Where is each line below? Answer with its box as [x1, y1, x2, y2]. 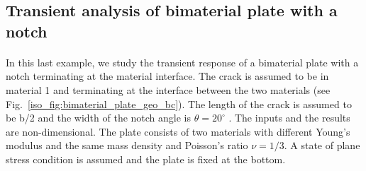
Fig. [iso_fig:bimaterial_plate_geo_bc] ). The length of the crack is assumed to [6, 96, 352, 111]
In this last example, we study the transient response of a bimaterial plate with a [6, 54, 359, 69]
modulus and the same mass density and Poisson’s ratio [6, 138, 248, 153]
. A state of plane [284, 138, 360, 153]
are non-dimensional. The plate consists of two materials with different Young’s [6, 124, 350, 138]
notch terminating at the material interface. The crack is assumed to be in [6, 69, 329, 83]
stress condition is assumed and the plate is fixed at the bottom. [6, 151, 286, 166]
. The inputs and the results [228, 110, 350, 125]
